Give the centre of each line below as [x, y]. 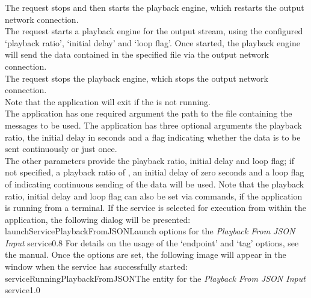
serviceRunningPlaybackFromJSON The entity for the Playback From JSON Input [155, 278]
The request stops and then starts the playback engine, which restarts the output [155, 7]
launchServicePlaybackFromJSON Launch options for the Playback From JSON [150, 231]
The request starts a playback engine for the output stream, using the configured [154, 31]
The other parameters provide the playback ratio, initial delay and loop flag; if [149, 160]
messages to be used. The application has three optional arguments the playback [153, 125]
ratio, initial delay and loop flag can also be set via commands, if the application [154, 196]
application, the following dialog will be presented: [98, 219]
